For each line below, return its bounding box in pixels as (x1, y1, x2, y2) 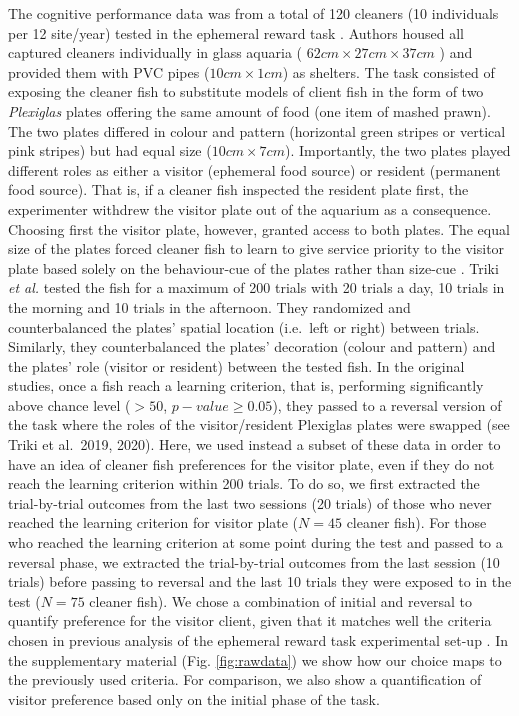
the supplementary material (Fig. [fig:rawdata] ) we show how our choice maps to (8, 649, 502, 670)
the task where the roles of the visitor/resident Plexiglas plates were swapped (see (8, 414, 510, 435)
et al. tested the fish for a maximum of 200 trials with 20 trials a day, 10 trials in (8, 277, 505, 298)
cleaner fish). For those (346, 512, 487, 533)
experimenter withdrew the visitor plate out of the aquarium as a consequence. (8, 198, 492, 219)
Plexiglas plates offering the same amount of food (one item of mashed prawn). (8, 100, 491, 121)
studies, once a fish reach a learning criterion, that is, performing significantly (8, 375, 484, 396)
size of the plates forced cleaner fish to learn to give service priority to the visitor (8, 238, 505, 259)
